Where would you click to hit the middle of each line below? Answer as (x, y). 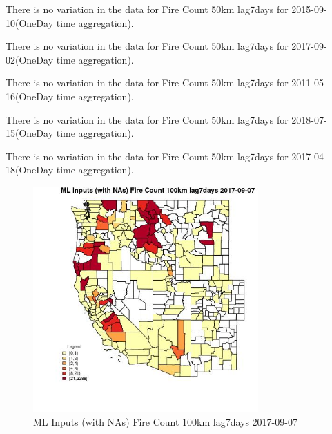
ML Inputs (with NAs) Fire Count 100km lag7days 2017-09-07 (165, 422)
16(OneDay (30, 96)
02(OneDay (30, 59)
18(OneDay (30, 170)
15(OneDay (30, 133)
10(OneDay (30, 22)
